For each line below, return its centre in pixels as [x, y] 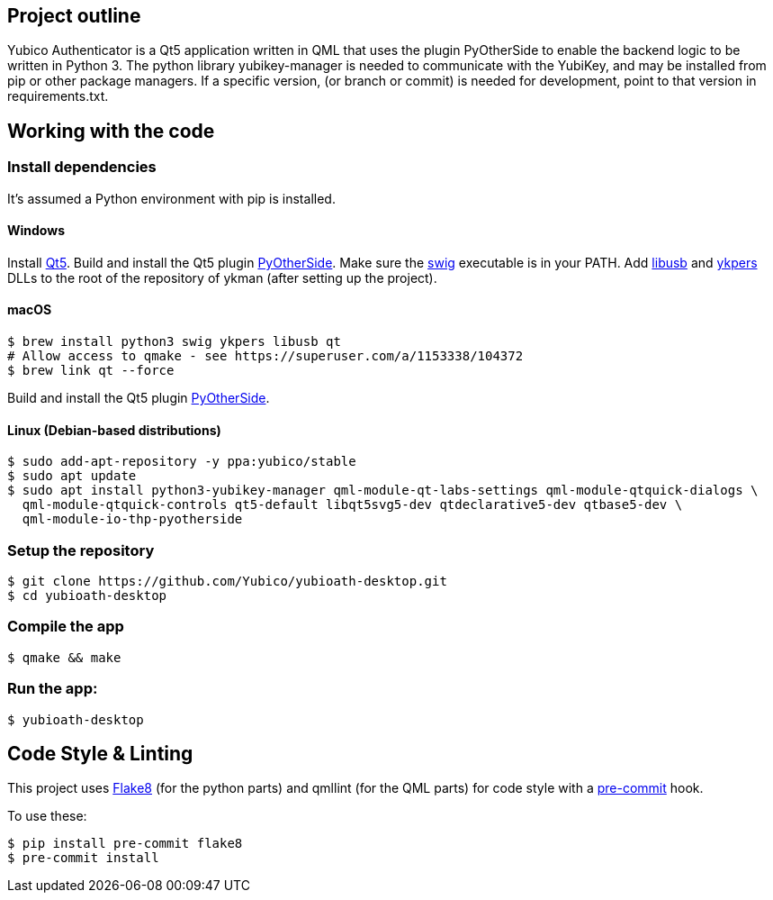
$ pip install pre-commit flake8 [125, 844]
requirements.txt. [58, 96]
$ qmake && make [64, 657]
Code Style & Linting [100, 753]
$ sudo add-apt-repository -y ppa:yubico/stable [182, 462]
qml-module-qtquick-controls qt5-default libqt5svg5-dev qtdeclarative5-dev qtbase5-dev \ [352, 505]
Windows [36, 231]
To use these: [47, 816]
